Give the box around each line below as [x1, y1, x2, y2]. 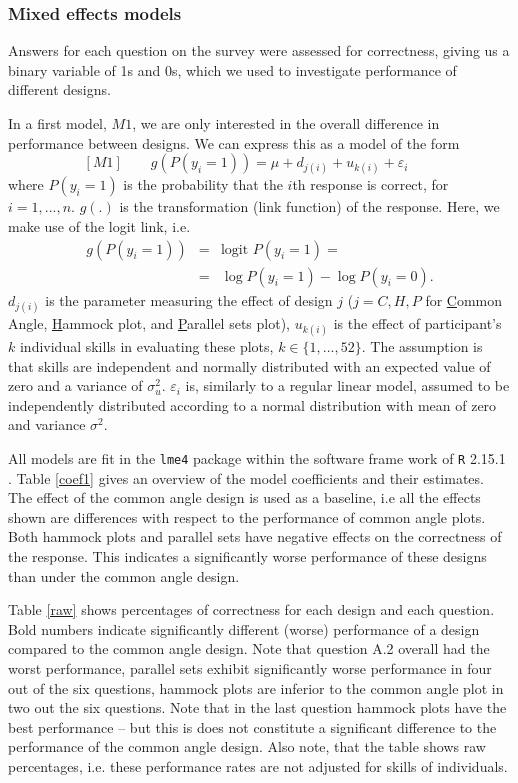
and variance [8, 414, 86, 435]
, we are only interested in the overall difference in [132, 113, 440, 133]
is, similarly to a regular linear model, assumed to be [185, 375, 510, 396]
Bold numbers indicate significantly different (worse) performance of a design [8, 618, 480, 639]
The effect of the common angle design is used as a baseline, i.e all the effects [8, 487, 481, 508]
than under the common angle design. [8, 565, 240, 586]
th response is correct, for [292, 174, 449, 195]
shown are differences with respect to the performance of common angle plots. [8, 506, 486, 527]
